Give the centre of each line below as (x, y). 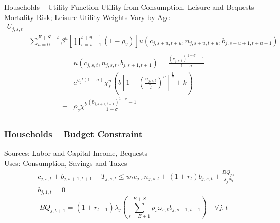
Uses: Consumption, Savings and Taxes (66, 163)
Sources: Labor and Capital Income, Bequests (76, 153)
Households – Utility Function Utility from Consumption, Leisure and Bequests (129, 7)
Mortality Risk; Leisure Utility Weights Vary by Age (87, 17)
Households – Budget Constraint (73, 134)
